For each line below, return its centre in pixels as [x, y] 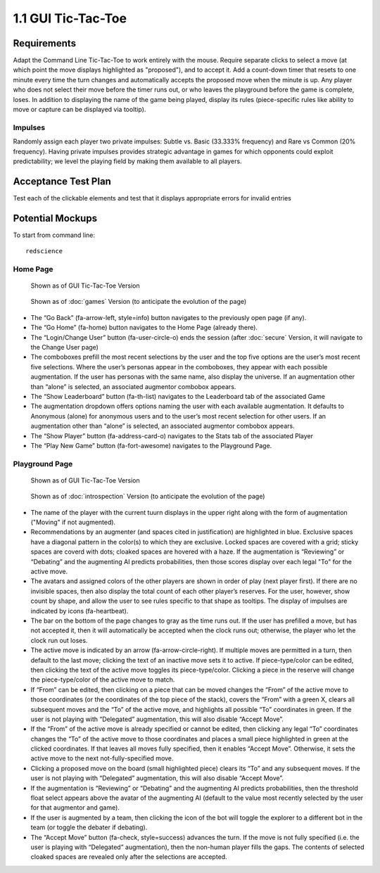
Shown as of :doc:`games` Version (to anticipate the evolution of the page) [139, 302]
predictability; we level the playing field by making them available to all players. [127, 161]
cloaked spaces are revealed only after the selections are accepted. [129, 857]
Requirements [45, 43]
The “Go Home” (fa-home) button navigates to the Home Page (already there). [144, 328]
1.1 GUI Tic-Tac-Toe [70, 18]
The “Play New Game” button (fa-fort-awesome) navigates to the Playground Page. [151, 445]
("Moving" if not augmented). [73, 522]
